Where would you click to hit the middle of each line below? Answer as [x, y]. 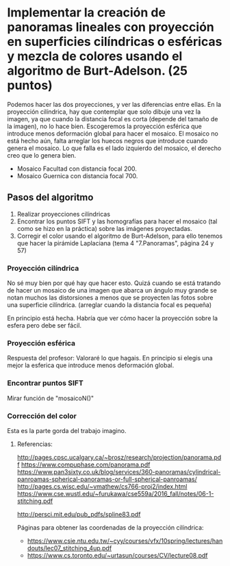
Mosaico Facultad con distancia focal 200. [77, 169]
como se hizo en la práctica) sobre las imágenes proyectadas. [105, 228]
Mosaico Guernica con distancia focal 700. [77, 175]
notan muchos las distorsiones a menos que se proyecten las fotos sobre [110, 298]
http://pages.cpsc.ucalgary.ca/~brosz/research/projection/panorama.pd [119, 457]
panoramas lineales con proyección [111, 27]
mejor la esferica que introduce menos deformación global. [91, 365]
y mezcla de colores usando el [95, 57]
